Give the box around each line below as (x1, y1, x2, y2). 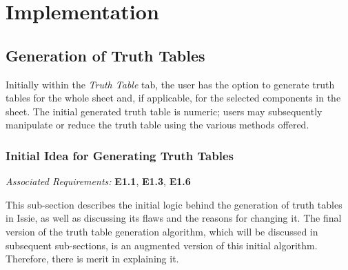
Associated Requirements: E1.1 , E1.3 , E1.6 (6, 174, 191, 189)
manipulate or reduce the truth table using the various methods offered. (6, 117, 309, 132)
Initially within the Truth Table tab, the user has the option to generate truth (6, 77, 335, 91)
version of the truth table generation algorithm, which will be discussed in (6, 224, 318, 238)
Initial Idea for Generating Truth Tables (6, 146, 234, 164)
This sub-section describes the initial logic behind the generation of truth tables (6, 197, 342, 211)
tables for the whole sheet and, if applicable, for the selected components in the (6, 90, 341, 105)
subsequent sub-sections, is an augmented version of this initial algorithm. (6, 238, 318, 252)
